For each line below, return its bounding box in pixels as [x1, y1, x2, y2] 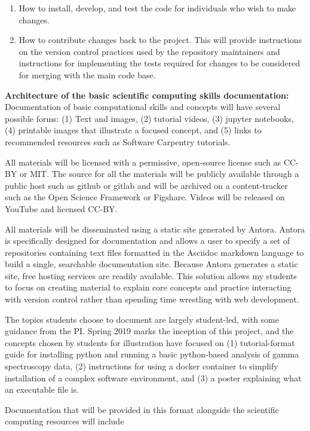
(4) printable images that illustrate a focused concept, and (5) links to [5, 124, 262, 136]
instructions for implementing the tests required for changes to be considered [19, 57, 300, 69]
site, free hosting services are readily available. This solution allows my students [5, 269, 297, 282]
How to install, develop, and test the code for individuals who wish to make [19, 2, 296, 14]
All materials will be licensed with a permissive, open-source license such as [5, 155, 281, 168]
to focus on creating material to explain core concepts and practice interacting [5, 281, 291, 294]
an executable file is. [5, 383, 79, 396]
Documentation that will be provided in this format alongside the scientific [5, 403, 279, 415]
